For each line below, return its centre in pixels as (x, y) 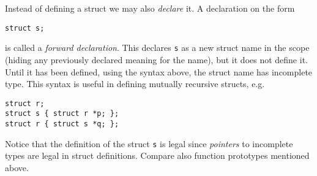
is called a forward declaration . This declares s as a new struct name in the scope (157, 48)
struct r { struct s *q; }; (62, 124)
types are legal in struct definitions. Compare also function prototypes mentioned (157, 155)
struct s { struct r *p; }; (62, 114)
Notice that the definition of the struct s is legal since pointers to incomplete (149, 143)
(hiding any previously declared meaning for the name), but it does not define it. (156, 59)
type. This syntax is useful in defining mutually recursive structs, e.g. (135, 84)
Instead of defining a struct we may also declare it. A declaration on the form (150, 8)
